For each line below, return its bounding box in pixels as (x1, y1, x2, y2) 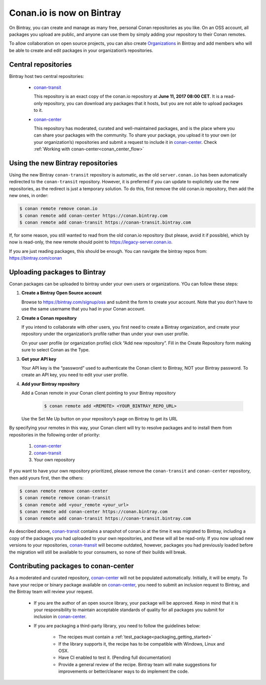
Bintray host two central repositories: (9, 73, 84, 79)
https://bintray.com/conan (9, 255, 63, 261)
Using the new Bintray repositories (9, 159, 118, 167)
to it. (33, 107, 43, 113)
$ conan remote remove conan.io (19, 206, 98, 211)
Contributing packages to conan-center (9, 562, 134, 570)
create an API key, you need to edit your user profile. (21, 372, 128, 378)
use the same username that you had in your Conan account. (21, 306, 145, 312)
